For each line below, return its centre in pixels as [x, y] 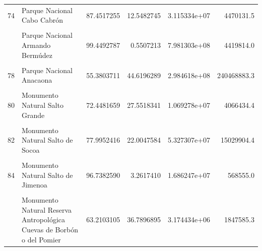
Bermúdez [37, 55]
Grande [33, 115]
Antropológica [44, 219]
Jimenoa [35, 185]
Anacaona [37, 80]
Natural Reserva [47, 209]
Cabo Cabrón [43, 20]
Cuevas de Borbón [50, 230]
